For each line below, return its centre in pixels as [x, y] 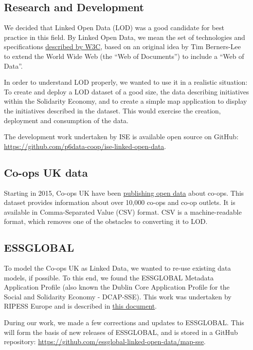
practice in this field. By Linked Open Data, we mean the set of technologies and [125, 37]
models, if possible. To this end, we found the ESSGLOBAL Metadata [109, 277]
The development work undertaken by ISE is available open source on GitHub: [121, 137]
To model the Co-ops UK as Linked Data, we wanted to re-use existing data [117, 268]
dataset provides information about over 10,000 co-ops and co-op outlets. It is [120, 202]
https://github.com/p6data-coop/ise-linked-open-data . [85, 146]
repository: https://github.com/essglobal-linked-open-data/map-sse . [105, 341]
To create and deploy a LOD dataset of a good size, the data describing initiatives [126, 91]
